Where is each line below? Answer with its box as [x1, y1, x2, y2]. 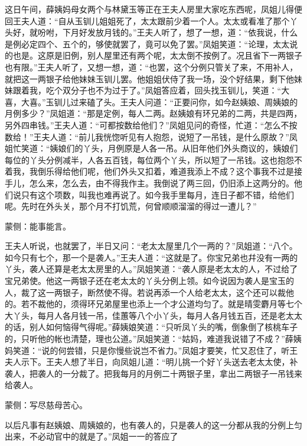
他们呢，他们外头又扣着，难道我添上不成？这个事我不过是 [70, 165, 294, 177]
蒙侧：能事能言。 [5, 219, 71, 232]
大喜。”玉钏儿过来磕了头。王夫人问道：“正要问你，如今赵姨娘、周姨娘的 [21, 95, 298, 108]
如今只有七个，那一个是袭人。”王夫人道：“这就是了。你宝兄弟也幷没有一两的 [5, 251, 298, 263]
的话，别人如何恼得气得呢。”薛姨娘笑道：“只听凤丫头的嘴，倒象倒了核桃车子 [5, 321, 298, 333]
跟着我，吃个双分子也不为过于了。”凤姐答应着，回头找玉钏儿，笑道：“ [12, 84, 282, 96]
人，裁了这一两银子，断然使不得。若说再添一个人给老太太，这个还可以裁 [5, 286, 286, 298]
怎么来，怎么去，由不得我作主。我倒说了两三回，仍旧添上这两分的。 [29, 176, 294, 189]
